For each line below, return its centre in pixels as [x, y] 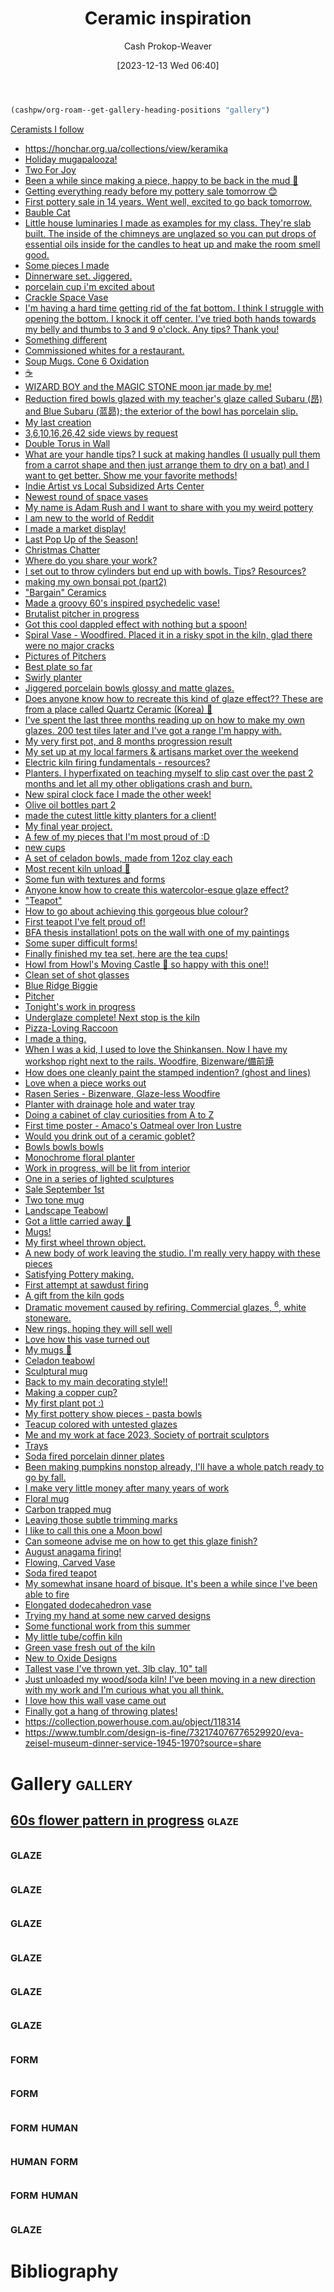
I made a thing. [55, 1038]
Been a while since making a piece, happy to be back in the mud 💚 [161, 180]
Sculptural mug [56, 1371]
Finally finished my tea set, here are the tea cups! [126, 953]
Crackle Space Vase [66, 297]
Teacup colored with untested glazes [101, 1424]
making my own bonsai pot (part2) [96, 581]
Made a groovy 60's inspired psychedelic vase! [122, 603]
